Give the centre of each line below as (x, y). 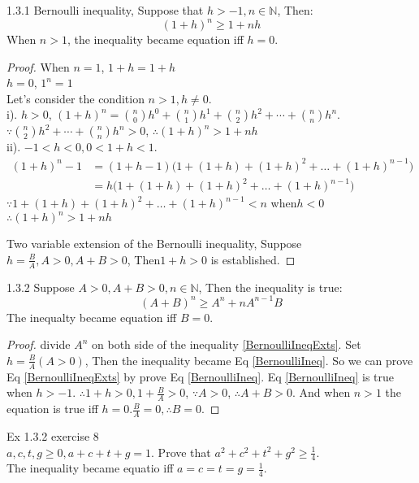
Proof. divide (39, 344)
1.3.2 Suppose (41, 287)
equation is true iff (52, 409)
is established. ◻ (253, 259)
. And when (321, 392)
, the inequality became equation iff (155, 39)
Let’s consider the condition (76, 98)
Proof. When (38, 66)
